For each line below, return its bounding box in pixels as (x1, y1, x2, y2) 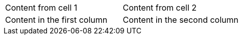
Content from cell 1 (5, 3, 78, 13)
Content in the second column (123, 15, 238, 25)
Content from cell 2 (123, 3, 197, 13)
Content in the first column (5, 15, 108, 25)
